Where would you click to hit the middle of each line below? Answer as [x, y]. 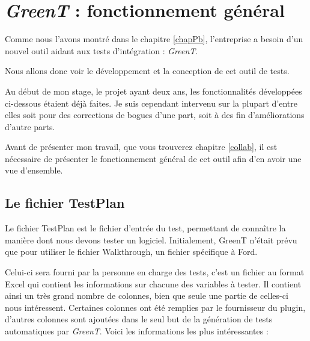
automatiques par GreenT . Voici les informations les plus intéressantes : [137, 331]
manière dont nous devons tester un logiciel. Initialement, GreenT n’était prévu [151, 239]
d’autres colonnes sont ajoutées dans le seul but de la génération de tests [139, 319]
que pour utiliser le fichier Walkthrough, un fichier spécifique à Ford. [131, 252]
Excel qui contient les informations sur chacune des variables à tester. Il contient [153, 283]
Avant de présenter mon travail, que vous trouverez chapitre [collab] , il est [141, 147]
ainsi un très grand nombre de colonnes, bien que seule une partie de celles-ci [147, 296]
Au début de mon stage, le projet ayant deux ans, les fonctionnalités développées [153, 91]
